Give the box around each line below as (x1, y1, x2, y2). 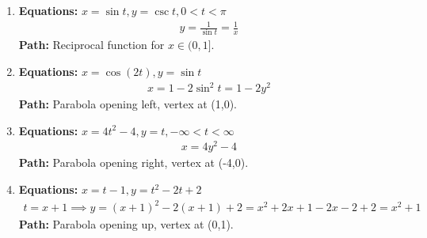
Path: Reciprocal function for (18, 36, 165, 53)
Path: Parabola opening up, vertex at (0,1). (18, 216, 234, 232)
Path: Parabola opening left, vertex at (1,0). (18, 96, 237, 112)
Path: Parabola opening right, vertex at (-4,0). (18, 154, 249, 171)
